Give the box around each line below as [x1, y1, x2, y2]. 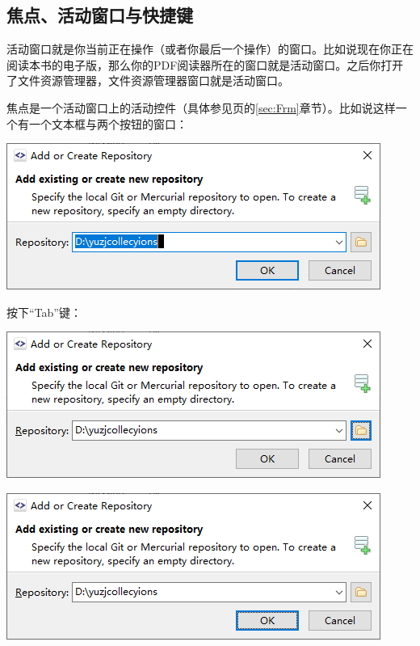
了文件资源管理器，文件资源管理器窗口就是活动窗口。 [6, 72, 289, 89]
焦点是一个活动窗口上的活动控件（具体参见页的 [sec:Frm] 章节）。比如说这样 [6, 99, 396, 116]
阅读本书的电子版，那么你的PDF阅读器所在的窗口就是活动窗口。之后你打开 [6, 56, 404, 73]
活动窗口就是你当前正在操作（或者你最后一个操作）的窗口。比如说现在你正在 [6, 40, 414, 57]
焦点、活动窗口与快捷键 [6, 2, 193, 27]
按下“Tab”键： [6, 303, 82, 320]
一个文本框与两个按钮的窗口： [28, 115, 187, 132]
